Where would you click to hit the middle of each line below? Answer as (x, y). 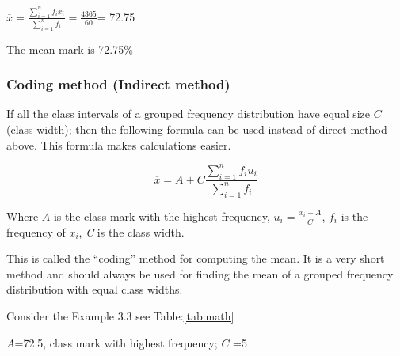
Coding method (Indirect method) (118, 84)
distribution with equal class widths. (95, 289)
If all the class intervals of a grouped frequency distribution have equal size (189, 114)
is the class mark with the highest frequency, (162, 216)
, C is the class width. (131, 231)
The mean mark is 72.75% (70, 49)
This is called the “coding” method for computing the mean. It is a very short (196, 258)
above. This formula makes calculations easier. (119, 144)
